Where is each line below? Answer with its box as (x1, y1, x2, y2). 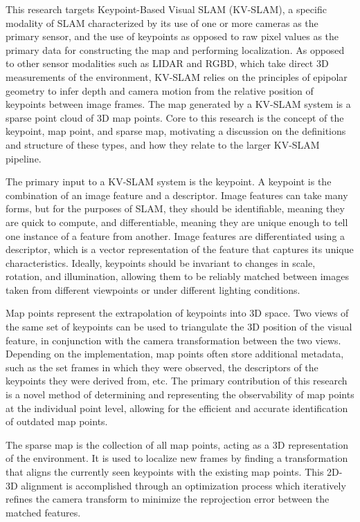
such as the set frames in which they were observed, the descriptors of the (6, 360, 318, 374)
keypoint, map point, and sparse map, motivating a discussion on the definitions (6, 124, 346, 138)
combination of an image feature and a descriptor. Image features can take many (6, 187, 348, 202)
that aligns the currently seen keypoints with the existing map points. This (6, 465, 324, 478)
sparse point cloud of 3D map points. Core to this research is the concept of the (6, 110, 344, 124)
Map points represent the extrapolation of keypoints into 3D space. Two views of (6, 306, 349, 320)
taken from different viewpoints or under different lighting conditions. (6, 282, 300, 297)
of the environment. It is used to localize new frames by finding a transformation (6, 451, 348, 465)
